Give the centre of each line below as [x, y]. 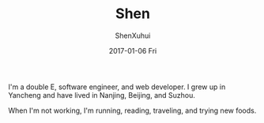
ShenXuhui [133, 35]
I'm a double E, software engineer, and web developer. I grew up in [117, 87]
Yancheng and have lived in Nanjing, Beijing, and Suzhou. [102, 95]
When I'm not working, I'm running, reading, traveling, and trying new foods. [132, 110]
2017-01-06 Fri [133, 50]
